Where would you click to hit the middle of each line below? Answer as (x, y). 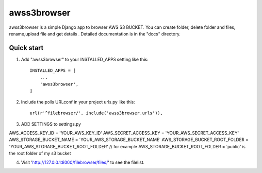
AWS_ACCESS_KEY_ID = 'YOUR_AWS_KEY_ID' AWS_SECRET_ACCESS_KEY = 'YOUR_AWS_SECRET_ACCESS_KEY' (124, 133)
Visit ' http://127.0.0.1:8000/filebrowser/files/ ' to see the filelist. (83, 162)
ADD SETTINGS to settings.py (51, 124)
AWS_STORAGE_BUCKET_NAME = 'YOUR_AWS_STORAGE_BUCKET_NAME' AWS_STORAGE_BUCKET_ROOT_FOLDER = (129, 140)
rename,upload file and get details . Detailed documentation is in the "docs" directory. (95, 34)
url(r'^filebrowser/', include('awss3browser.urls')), (96, 113)
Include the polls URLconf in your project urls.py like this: (78, 102)
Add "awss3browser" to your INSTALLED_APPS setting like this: (85, 59)
